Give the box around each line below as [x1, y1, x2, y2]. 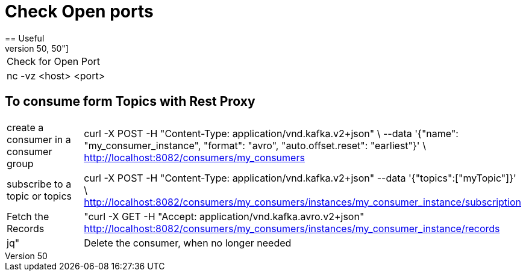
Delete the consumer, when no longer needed [84, 236, 292, 249]
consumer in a [7, 133, 71, 146]
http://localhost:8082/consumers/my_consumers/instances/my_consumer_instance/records [84, 222, 500, 235]
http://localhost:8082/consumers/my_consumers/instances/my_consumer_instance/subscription [84, 195, 521, 208]
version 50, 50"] [5, 43, 69, 54]
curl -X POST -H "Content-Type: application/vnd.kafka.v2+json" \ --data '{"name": [84, 127, 459, 140]
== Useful [5, 32, 45, 43]
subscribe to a [7, 177, 72, 190]
